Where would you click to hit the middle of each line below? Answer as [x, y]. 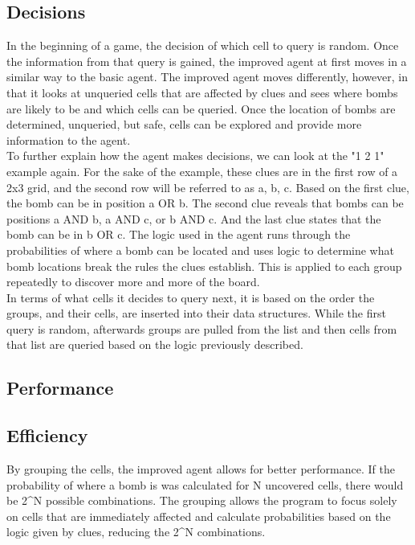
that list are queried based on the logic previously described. [155, 344]
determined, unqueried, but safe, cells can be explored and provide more [184, 124]
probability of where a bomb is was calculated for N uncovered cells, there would [205, 484]
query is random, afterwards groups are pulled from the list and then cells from [202, 328]
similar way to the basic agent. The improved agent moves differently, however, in [207, 77]
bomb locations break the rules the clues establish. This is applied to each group [204, 266]
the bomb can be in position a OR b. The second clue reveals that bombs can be [205, 203]
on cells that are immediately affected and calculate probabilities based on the [199, 516]
